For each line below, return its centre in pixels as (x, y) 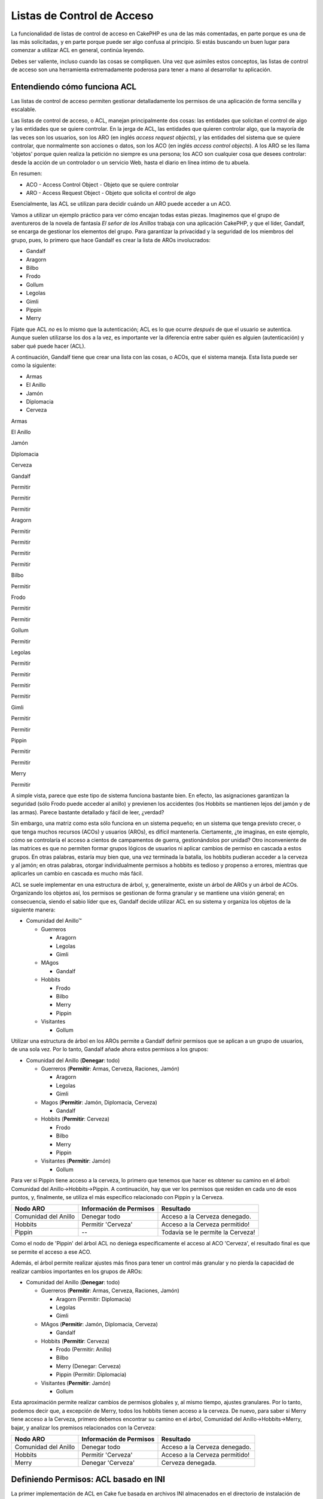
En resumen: (27, 173)
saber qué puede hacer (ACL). (48, 346)
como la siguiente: (34, 365)
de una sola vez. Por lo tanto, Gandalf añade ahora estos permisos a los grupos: (110, 1049)
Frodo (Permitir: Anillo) (84, 1350)
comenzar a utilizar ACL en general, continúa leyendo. (78, 50)
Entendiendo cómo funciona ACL (74, 87)
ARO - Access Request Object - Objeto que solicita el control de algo (111, 192)
